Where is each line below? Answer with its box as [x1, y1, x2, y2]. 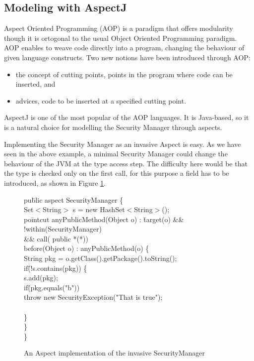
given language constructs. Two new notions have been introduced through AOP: [4, 52, 251, 62]
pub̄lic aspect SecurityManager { [24, 194, 124, 205]
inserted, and [15, 79, 56, 89]
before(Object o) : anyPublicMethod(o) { [24, 243, 149, 253]
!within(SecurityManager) [24, 224, 102, 234]
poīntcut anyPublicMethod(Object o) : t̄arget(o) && [24, 214, 184, 224]
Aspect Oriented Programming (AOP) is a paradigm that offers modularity [4, 23, 233, 33]
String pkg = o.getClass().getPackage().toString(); [24, 253, 177, 263]
